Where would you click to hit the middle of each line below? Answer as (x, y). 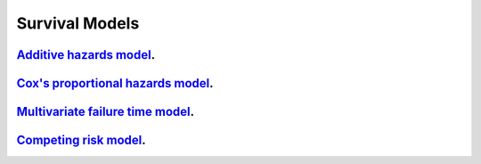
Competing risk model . (81, 140)
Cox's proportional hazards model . (115, 83)
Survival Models (78, 23)
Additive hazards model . (86, 55)
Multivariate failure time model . (106, 112)
